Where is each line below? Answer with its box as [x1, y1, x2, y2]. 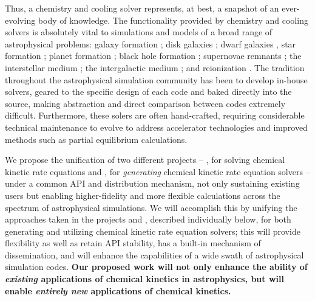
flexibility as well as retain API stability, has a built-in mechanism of [5, 237, 261, 249]
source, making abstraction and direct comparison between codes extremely [5, 97, 286, 109]
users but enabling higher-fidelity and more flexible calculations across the [5, 189, 280, 201]
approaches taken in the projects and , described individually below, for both [5, 213, 291, 226]
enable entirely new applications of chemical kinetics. [5, 284, 231, 297]
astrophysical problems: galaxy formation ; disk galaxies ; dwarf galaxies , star [5, 37, 296, 50]
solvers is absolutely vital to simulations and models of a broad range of [5, 26, 273, 38]
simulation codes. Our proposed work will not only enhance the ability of [5, 260, 308, 273]
